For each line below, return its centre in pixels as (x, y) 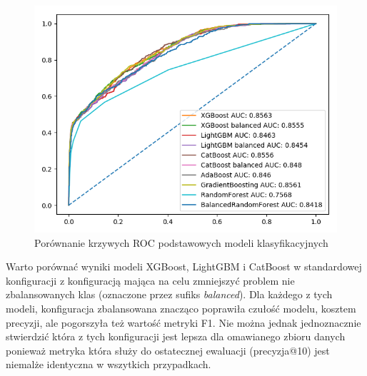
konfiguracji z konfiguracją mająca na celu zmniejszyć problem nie (150, 280)
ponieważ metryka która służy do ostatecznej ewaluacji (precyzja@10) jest (168, 350)
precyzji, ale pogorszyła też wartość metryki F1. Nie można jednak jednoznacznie (183, 322)
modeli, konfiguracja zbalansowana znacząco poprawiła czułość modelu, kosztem (181, 308)
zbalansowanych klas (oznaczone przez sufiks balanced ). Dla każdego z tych (169, 294)
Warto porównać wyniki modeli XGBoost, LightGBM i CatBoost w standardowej (184, 266)
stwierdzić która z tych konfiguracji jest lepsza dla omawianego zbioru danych (176, 336)
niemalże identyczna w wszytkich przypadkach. (109, 364)
